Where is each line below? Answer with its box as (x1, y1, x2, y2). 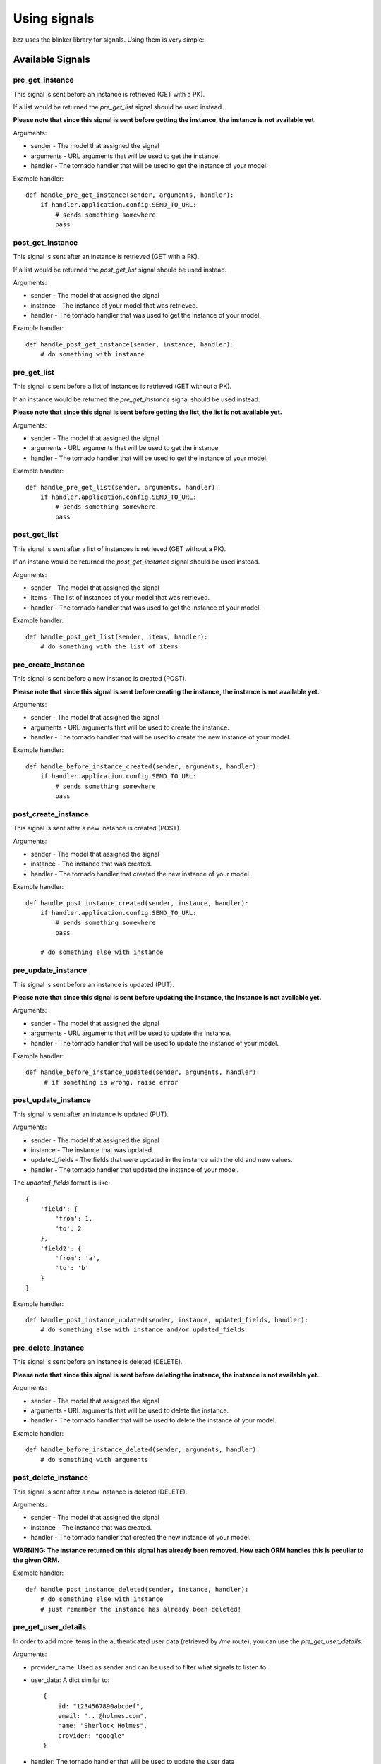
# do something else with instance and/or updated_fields (40, 1326, 246, 1334)
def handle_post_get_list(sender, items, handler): (25, 632, 208, 641)
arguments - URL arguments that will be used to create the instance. (30, 723, 229, 732)
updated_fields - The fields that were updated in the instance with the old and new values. (30, 1156, 293, 1164)
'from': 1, (55, 1214, 93, 1223)
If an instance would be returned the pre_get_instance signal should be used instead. (13, 395, 260, 404)
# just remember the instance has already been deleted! (40, 1605, 241, 1613)
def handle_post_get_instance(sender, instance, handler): (25, 340, 234, 349)
